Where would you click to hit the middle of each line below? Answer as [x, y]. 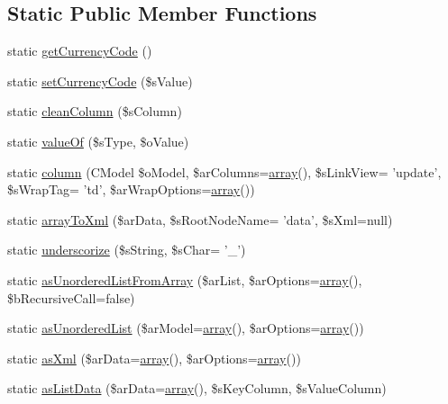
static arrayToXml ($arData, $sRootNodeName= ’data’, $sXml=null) [200, 219]
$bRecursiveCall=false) [71, 297]
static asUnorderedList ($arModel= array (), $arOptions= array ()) [186, 328]
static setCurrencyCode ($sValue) [100, 81]
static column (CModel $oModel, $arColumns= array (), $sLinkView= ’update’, [224, 171]
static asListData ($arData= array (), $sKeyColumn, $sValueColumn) [197, 388]
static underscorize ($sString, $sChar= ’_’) [127, 250]
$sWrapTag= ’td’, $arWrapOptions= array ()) [131, 189]
